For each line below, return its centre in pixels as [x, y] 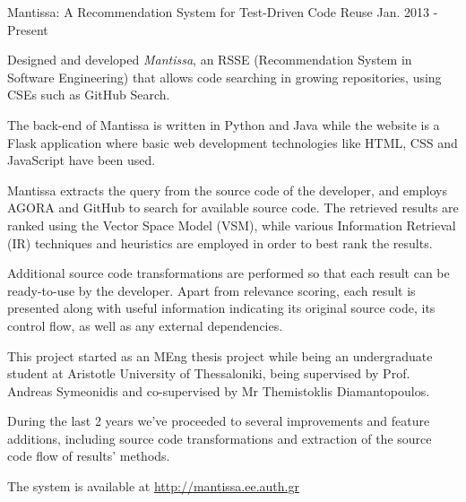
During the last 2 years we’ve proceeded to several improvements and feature [219, 421]
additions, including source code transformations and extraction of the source [220, 438]
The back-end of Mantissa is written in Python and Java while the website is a [224, 124]
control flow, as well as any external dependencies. [145, 325]
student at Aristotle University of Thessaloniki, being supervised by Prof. [209, 373]
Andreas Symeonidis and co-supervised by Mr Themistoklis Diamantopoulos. [219, 390]
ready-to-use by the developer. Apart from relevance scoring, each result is [211, 290]
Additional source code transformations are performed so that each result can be [229, 273]
